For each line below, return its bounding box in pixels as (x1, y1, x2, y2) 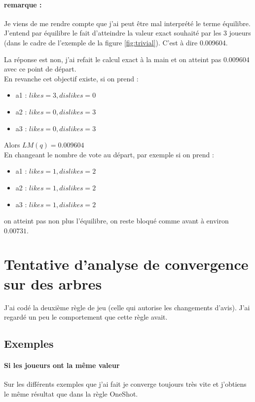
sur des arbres (4, 273, 102, 293)
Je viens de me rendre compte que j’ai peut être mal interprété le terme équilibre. (4, 18, 251, 28)
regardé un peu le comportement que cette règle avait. (4, 312, 168, 322)
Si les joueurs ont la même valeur (4, 360, 120, 370)
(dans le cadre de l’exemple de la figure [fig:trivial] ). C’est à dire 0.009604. (4, 37, 228, 47)
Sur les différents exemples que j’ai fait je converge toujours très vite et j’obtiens (4, 379, 247, 389)
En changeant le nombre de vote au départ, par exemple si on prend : (4, 149, 214, 159)
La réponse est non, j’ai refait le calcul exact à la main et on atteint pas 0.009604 (4, 54, 250, 64)
